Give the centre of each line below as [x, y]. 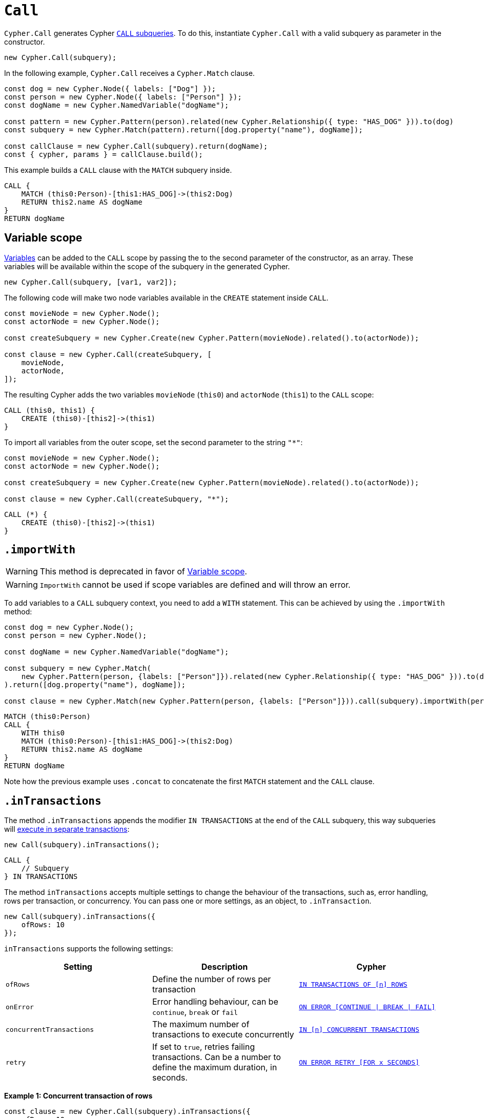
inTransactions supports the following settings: [89, 949]
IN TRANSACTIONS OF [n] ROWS [353, 984]
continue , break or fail [195, 1012]
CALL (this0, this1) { [50, 410]
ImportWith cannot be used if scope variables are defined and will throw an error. [195, 585]
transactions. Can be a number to [216, 1057]
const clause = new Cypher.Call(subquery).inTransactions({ [127, 1112]
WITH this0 [43, 733]
